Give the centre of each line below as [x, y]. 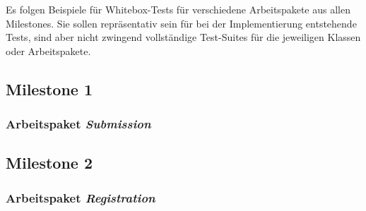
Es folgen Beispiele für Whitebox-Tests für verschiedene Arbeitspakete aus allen [178, 9]
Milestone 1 [49, 89]
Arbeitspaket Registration [81, 197]
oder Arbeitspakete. [48, 50]
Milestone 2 [49, 163]
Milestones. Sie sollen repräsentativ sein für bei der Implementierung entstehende [181, 23]
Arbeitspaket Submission [78, 124]
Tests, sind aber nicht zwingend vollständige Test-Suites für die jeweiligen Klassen [183, 37]
